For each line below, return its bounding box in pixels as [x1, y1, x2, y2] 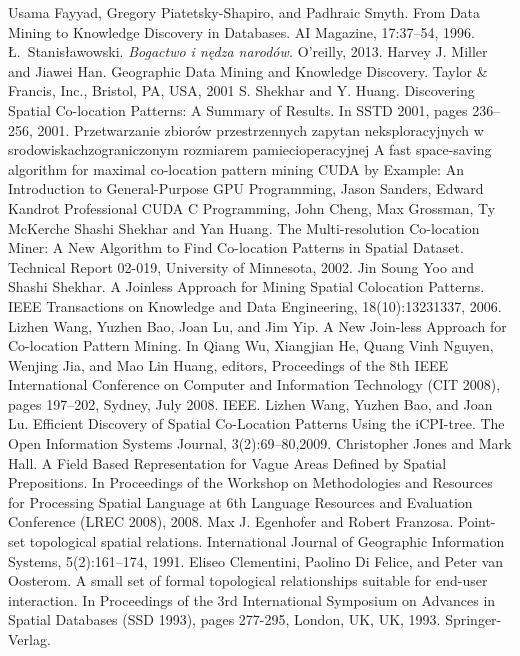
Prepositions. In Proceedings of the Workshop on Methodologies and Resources [8, 472, 493, 493]
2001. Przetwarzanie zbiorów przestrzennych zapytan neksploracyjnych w [37, 119, 484, 140]
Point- [458, 511, 496, 532]
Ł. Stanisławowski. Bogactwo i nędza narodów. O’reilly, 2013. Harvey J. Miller [8, 41, 488, 62]
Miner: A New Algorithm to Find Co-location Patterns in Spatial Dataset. [8, 237, 464, 258]
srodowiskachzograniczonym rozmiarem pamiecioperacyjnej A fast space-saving [8, 139, 492, 160]
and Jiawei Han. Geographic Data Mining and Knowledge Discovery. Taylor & [8, 60, 488, 81]
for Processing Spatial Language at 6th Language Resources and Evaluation [8, 491, 473, 512]
